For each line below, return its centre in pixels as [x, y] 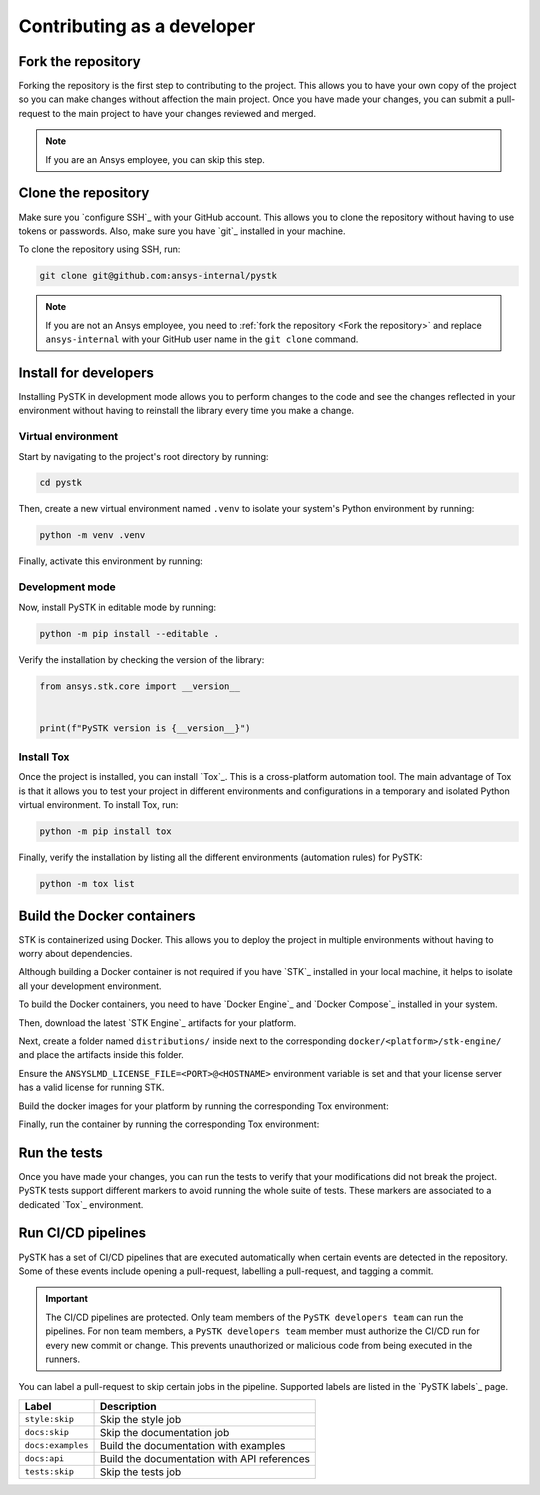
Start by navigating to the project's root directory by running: [143, 456]
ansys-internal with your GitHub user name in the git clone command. [202, 339]
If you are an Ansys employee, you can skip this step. [155, 159]
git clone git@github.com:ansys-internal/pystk [158, 276]
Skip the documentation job [164, 1432]
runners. [62, 1359]
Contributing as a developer [137, 26]
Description [128, 1406]
